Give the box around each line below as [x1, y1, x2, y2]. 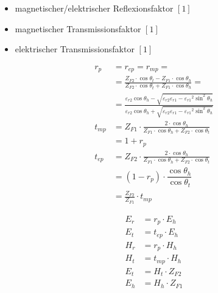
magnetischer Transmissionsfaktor [15, 22, 141, 35]
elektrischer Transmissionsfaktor [15, 43, 135, 55]
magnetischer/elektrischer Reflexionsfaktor [15, 2, 174, 14]
